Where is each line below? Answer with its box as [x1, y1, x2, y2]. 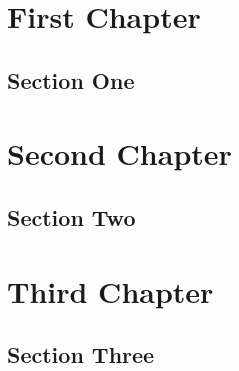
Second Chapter [7, 133, 232, 174]
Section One [7, 64, 135, 95]
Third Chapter [7, 270, 214, 311]
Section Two [7, 201, 136, 232]
